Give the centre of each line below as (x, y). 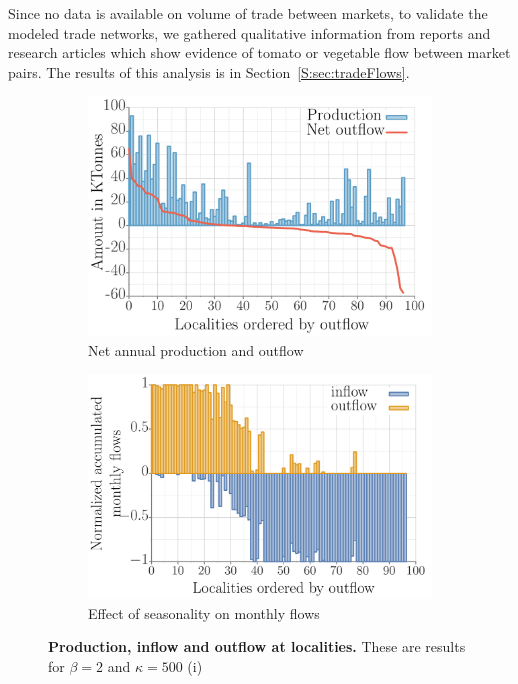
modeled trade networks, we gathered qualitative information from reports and (249, 32)
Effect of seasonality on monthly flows (204, 612)
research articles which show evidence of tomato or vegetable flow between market (259, 52)
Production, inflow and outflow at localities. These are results (257, 646)
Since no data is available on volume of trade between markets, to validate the (248, 13)
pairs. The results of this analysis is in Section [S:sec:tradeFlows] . (209, 71)
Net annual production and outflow (196, 349)
